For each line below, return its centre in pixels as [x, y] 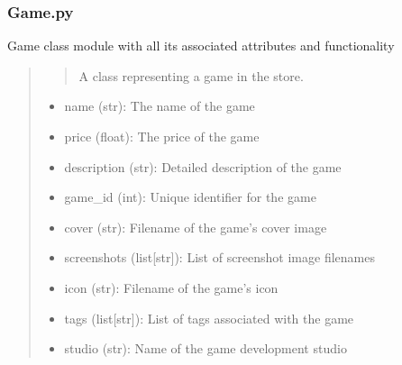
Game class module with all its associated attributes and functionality [201, 46]
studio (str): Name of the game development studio [206, 348]
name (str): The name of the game [160, 106]
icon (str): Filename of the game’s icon [171, 287]
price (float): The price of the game [162, 136]
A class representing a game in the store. [191, 75]
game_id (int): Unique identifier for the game [190, 197]
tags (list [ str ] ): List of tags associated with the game [209, 318]
